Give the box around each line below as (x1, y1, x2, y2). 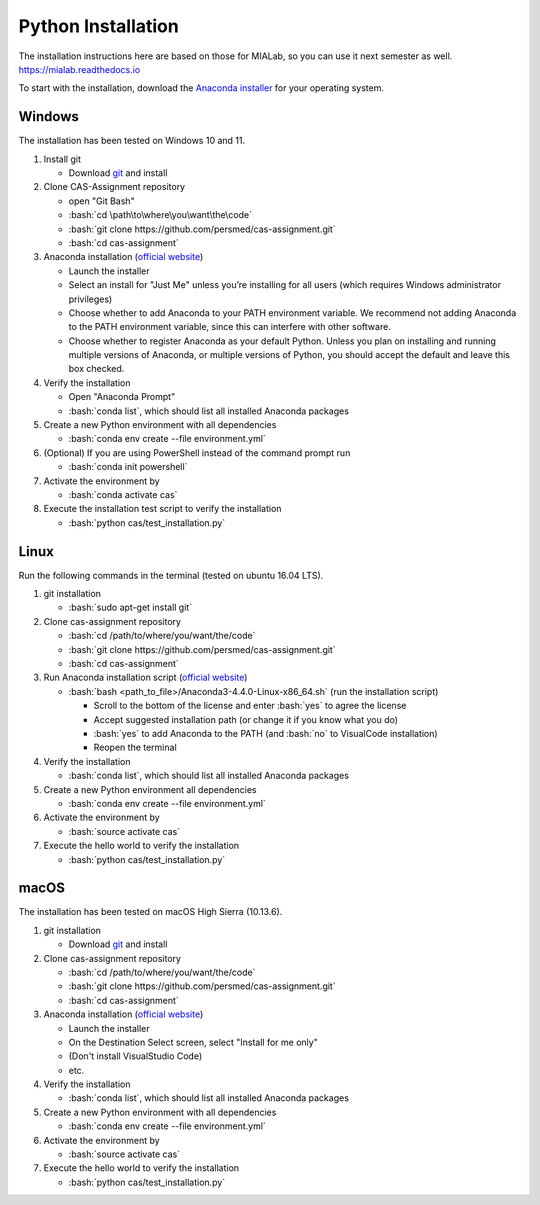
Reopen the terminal (93, 741, 177, 754)
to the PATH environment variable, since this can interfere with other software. (68, 321, 392, 333)
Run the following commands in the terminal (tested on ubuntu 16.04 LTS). (18, 569, 324, 581)
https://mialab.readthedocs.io (18, 63, 141, 75)
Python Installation (18, 15, 179, 37)
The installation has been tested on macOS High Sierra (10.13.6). (18, 906, 283, 918)
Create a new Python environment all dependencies (43, 783, 257, 795)
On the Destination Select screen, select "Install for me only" (68, 1036, 319, 1048)
